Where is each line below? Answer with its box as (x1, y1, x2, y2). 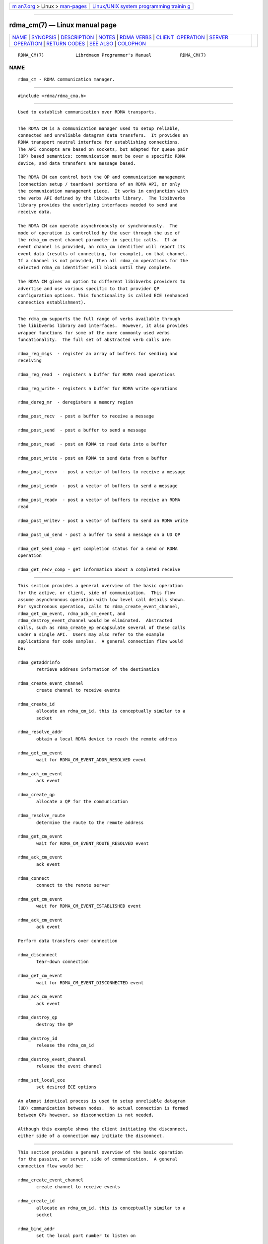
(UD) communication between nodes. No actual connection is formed (18, 1105, 188, 1111)
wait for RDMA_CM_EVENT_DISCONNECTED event (36, 980, 144, 985)
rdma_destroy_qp (18, 1015, 58, 1020)
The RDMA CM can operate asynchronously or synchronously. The (18, 223, 178, 229)
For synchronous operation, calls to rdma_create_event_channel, (18, 604, 181, 610)
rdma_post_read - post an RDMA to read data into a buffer (18, 441, 167, 447)
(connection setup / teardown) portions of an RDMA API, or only (18, 181, 181, 187)
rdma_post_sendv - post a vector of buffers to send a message (18, 483, 178, 489)
